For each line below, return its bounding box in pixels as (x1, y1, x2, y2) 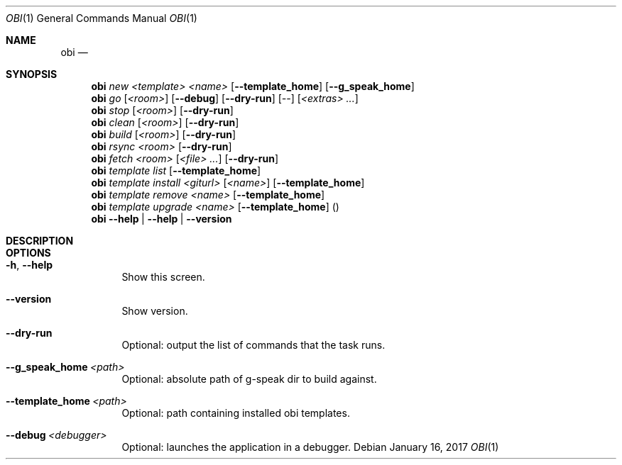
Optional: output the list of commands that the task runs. (121, 339, 386, 351)
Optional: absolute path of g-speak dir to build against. (121, 373, 377, 385)
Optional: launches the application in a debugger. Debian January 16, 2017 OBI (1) (121, 441, 499, 453)
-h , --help (6, 259, 53, 271)
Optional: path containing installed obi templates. (121, 407, 350, 419)
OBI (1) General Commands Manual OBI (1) (6, 12, 197, 24)
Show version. (121, 305, 188, 317)
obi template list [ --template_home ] (91, 164, 261, 177)
